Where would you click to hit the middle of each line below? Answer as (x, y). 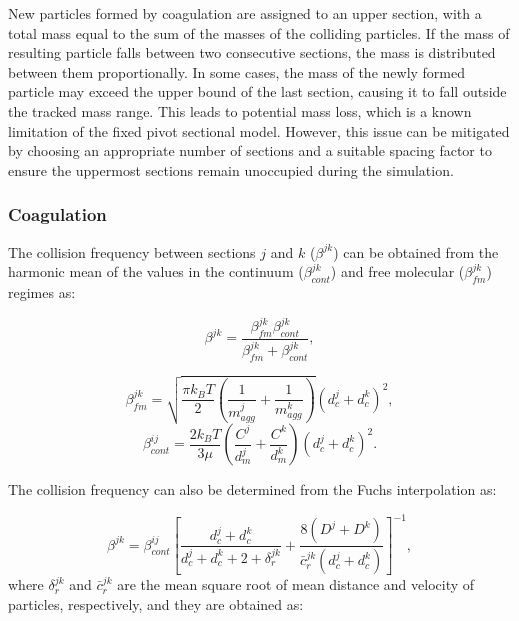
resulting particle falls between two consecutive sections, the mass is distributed (252, 52)
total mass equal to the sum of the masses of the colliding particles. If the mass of (259, 32)
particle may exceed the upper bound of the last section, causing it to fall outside (257, 91)
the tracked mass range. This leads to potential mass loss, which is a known (240, 110)
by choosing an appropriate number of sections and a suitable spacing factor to (250, 150)
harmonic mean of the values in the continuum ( (156, 271)
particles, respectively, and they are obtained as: (156, 603)
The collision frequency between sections (132, 251)
